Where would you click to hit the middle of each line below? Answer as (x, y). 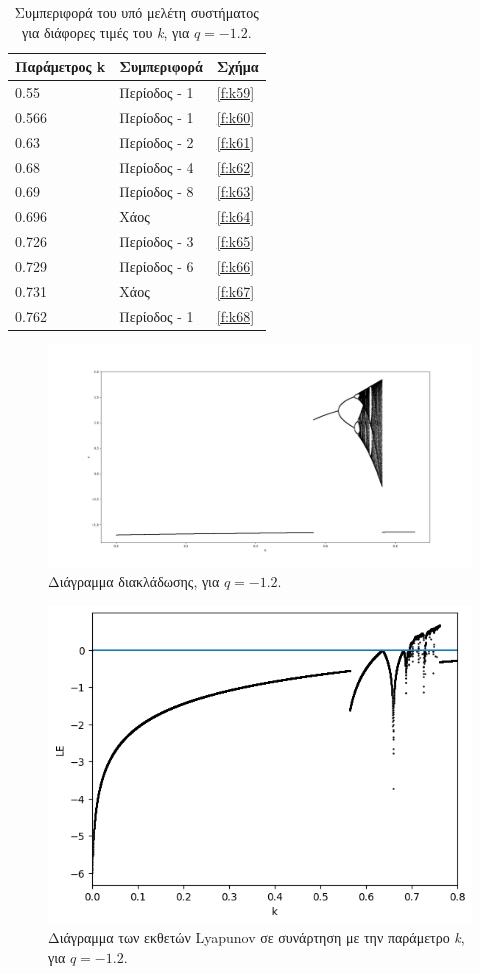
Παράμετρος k (60, 66)
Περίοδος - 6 (156, 265)
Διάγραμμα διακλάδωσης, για (134, 581)
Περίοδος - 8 (156, 191)
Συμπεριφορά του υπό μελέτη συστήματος (136, 12)
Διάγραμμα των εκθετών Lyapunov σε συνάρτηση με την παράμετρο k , (256, 937)
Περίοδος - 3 (156, 241)
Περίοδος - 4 (156, 166)
